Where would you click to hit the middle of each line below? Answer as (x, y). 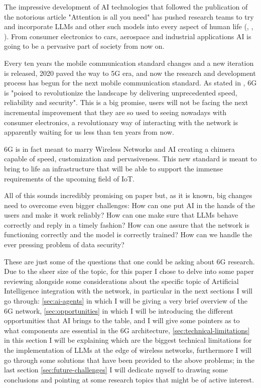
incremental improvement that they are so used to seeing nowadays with (115, 112)
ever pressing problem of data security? (64, 245)
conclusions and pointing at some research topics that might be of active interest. (129, 379)
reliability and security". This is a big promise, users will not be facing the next (126, 102)
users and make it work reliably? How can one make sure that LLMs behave (121, 215)
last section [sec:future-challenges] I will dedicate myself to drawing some (116, 370)
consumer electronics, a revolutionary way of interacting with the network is (121, 122)
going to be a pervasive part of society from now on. (84, 46)
